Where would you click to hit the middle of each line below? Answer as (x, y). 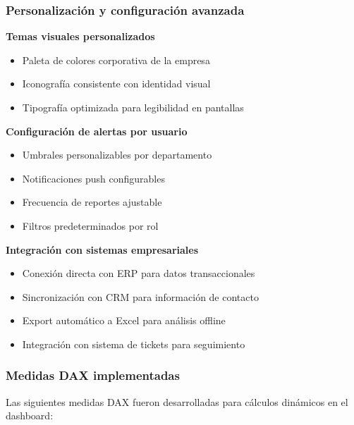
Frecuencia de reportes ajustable (92, 202)
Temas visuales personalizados (80, 36)
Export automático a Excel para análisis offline (124, 320)
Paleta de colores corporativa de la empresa (116, 60)
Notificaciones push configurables (93, 178)
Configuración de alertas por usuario (97, 131)
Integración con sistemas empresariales (102, 249)
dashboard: (30, 415)
